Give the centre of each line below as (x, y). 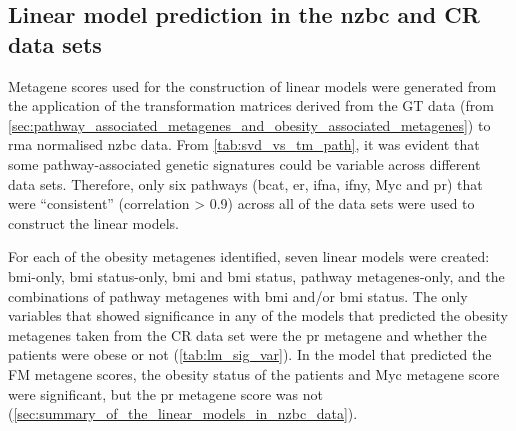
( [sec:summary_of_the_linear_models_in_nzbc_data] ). (183, 413)
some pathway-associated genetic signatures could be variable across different (244, 163)
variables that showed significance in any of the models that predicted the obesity (258, 315)
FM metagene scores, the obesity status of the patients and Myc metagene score (254, 373)
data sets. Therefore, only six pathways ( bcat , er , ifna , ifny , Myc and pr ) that (245, 183)
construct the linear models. (93, 222)
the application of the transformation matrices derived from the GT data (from (251, 105)
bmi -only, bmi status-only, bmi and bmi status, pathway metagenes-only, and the (256, 275)
